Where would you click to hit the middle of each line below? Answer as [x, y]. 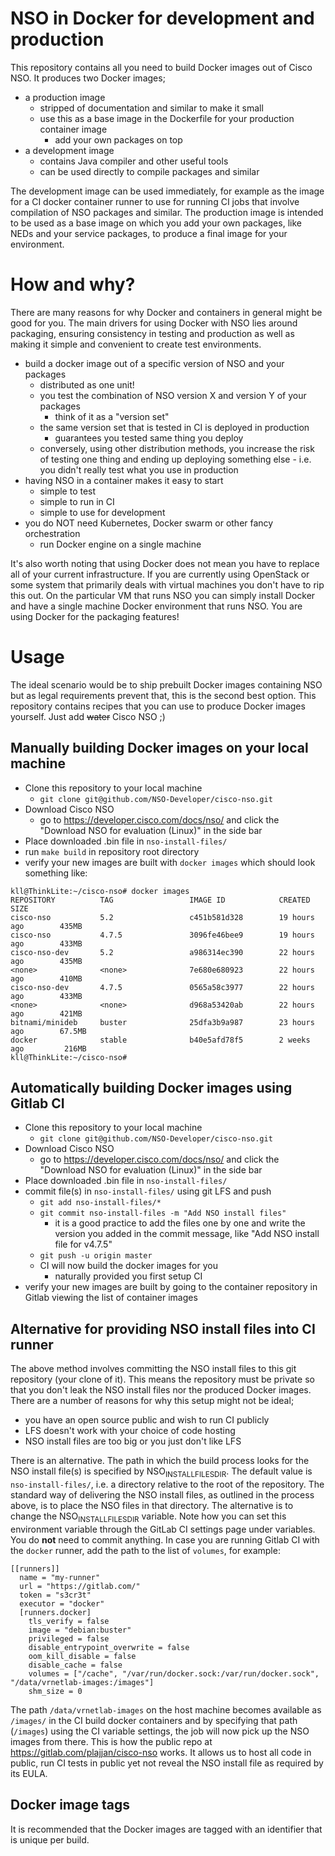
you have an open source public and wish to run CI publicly [147, 1420]
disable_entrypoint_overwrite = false [109, 1647]
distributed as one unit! [87, 384]
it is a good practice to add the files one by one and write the [180, 1223]
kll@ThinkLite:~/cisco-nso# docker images [100, 891]
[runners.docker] [55, 1612]
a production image [65, 97]
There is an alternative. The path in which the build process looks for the [160, 1461]
